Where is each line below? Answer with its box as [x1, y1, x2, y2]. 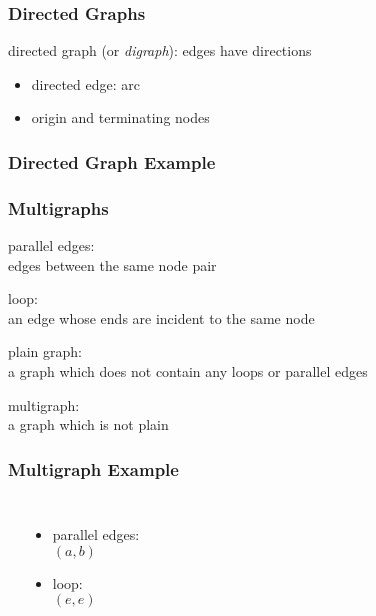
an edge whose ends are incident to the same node [8, 307, 315, 328]
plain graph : [8, 341, 82, 362]
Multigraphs [8, 195, 109, 220]
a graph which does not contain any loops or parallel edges [8, 361, 368, 382]
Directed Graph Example [8, 149, 216, 174]
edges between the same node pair [8, 254, 217, 275]
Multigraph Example [8, 456, 179, 481]
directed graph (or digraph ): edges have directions [8, 40, 312, 61]
